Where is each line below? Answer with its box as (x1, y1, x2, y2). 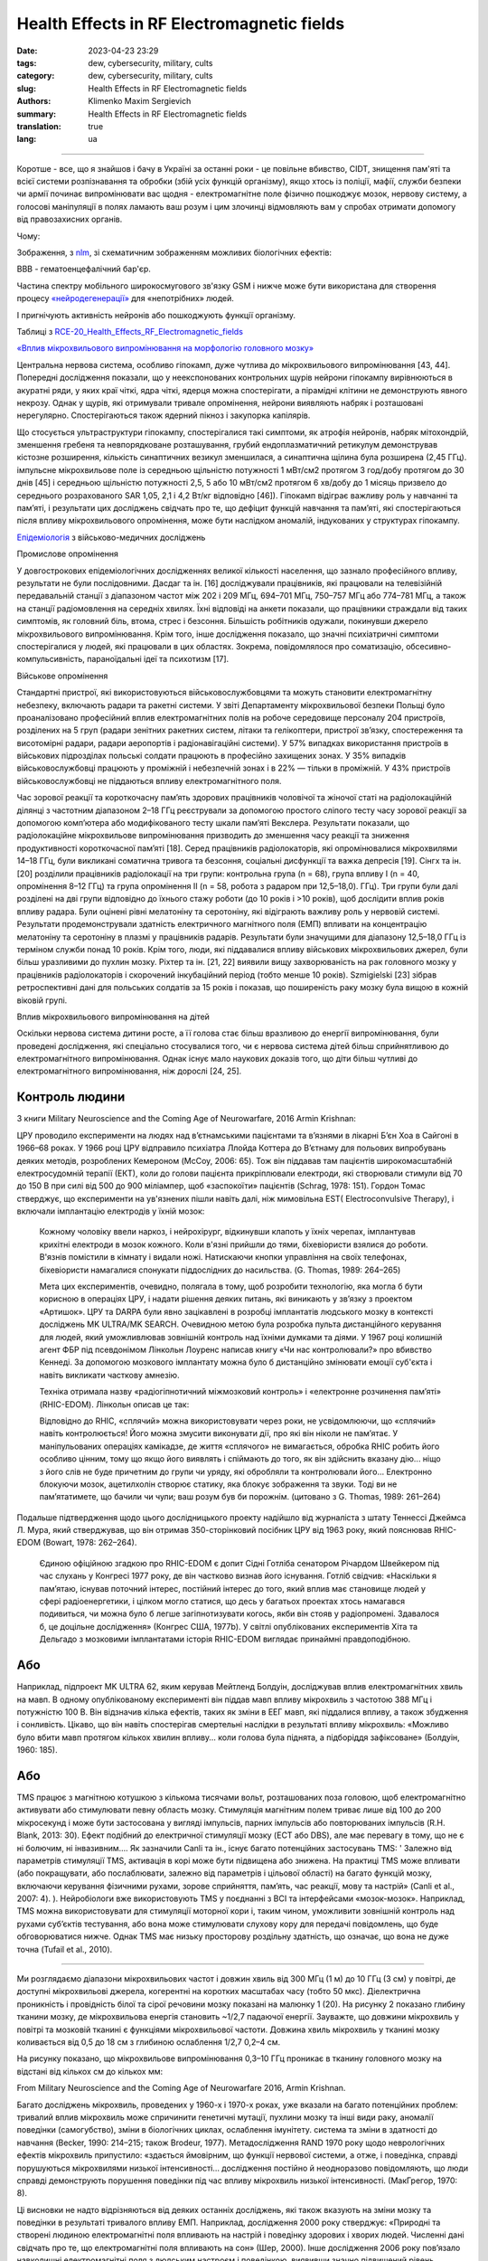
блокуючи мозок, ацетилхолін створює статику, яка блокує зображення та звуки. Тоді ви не (39, 1479, 398, 1490)
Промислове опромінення (16, 548, 119, 560)
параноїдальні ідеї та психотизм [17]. (86, 654, 230, 665)
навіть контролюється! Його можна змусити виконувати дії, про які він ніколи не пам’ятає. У (39, 1428, 398, 1439)
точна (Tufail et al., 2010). (16, 1944, 113, 1954)
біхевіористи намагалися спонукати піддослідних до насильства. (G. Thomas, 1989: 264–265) (39, 1264, 401, 1275)
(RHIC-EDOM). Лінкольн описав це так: (39, 1398, 190, 1410)
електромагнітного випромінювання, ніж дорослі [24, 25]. (16, 1065, 242, 1076)
